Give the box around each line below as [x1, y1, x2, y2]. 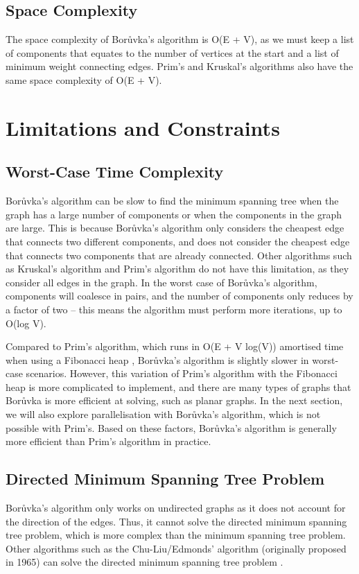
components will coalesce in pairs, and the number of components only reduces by [6, 288, 353, 303]
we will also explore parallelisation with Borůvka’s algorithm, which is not [6, 407, 321, 421]
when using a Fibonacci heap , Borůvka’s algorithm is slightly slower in [6, 352, 309, 367]
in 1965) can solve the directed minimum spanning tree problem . [6, 555, 283, 569]
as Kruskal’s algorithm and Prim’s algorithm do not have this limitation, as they [6, 261, 349, 276]
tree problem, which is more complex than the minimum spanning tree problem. [6, 528, 346, 542]
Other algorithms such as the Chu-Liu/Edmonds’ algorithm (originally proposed [6, 541, 347, 555]
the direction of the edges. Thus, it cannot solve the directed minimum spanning [6, 514, 347, 528]
